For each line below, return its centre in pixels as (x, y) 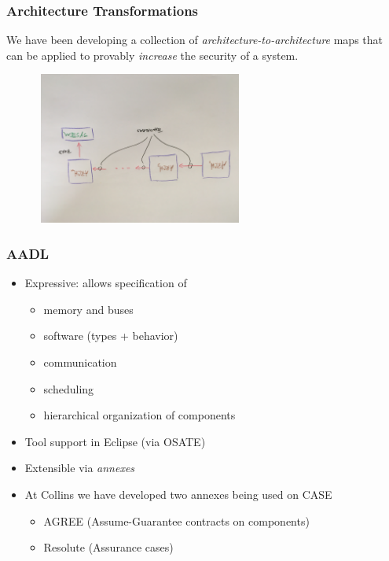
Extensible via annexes (80, 468)
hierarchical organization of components (139, 415)
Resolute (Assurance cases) (108, 547)
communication (80, 362)
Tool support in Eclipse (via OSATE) (115, 441)
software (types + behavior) (111, 336)
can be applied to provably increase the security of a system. (152, 55)
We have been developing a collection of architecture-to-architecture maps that (195, 40)
